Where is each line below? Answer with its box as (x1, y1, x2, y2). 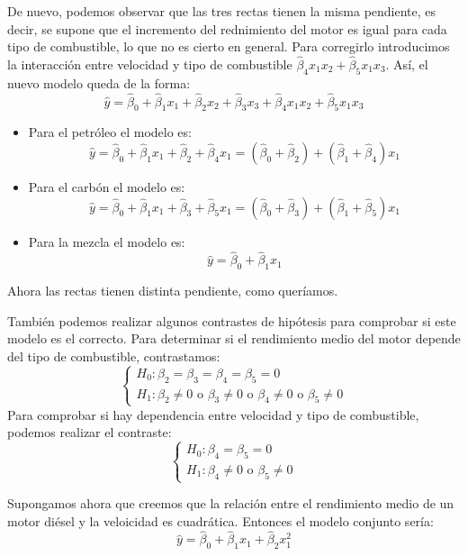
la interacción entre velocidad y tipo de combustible (7, 55, 292, 73)
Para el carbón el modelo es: (28, 178, 185, 196)
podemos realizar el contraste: (7, 423, 172, 442)
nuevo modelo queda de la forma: (7, 73, 191, 92)
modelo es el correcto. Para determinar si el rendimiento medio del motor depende (7, 329, 461, 348)
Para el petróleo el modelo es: (28, 123, 192, 141)
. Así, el (385, 55, 428, 73)
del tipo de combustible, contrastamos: (7, 346, 220, 365)
